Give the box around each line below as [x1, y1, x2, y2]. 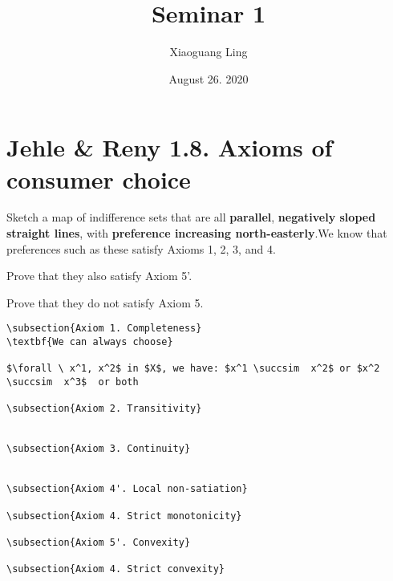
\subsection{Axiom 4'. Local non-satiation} [6, 483, 248, 495]
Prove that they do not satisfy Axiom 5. [6, 294, 204, 311]
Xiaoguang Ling [169, 43, 248, 60]
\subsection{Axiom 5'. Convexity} [6, 536, 191, 548]
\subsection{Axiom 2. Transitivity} [6, 403, 202, 415]
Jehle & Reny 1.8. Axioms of [6, 131, 333, 164]
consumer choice [6, 162, 191, 195]
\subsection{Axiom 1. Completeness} [6, 323, 202, 335]
